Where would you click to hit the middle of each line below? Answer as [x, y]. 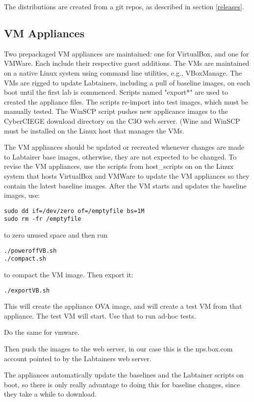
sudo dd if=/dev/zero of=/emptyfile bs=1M [74, 211]
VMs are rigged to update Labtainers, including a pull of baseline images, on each [127, 82]
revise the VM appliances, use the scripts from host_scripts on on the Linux [119, 166]
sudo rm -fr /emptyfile [43, 219]
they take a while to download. [50, 394]
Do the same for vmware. [42, 332]
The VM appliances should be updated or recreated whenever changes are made [124, 147]
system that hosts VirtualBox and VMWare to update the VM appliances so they [127, 175]
